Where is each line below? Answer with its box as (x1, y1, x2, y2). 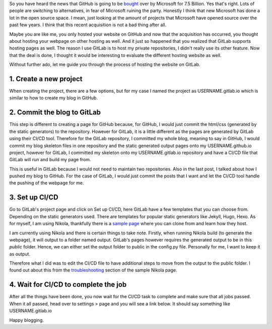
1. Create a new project (9, 75, 83, 83)
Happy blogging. (9, 317, 44, 323)
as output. (9, 251, 30, 257)
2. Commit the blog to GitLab (9, 108, 101, 117)
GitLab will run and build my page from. (9, 157, 91, 163)
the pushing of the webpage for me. (9, 180, 84, 186)
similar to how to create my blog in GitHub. (9, 95, 98, 101)
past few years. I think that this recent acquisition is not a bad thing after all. (9, 22, 167, 28)
